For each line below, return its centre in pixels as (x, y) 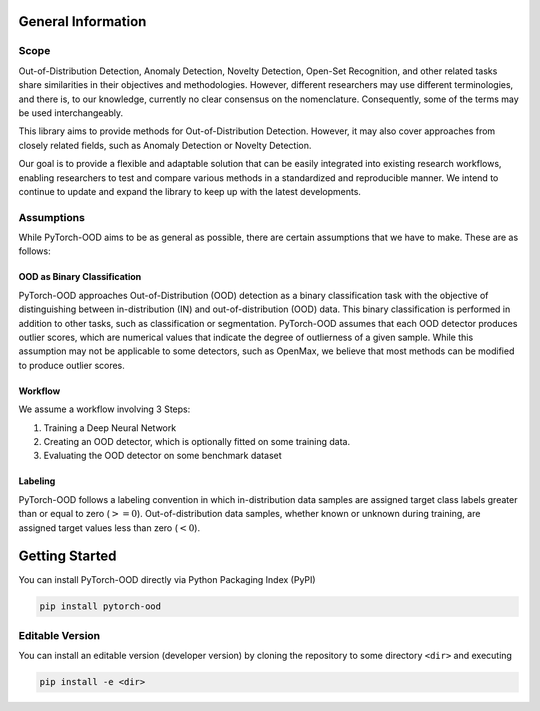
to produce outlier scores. (71, 365)
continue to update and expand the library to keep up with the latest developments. (190, 191)
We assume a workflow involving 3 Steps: (104, 409)
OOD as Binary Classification (80, 277)
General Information (82, 21)
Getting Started (67, 556)
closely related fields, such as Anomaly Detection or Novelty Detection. (165, 145)
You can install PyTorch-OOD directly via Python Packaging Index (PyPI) (167, 580)
